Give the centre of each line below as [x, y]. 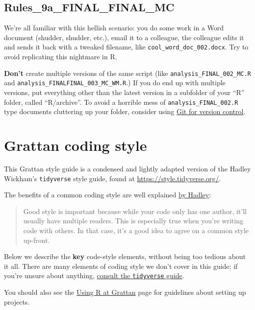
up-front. [37, 240]
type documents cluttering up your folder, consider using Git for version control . [125, 111]
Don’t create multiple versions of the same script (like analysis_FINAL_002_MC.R [127, 73]
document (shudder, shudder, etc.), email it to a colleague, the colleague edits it [124, 37]
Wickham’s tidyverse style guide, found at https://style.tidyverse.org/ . [113, 178]
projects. [17, 301]
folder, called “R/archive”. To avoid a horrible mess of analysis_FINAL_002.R [121, 102]
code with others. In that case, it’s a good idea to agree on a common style [136, 230]
